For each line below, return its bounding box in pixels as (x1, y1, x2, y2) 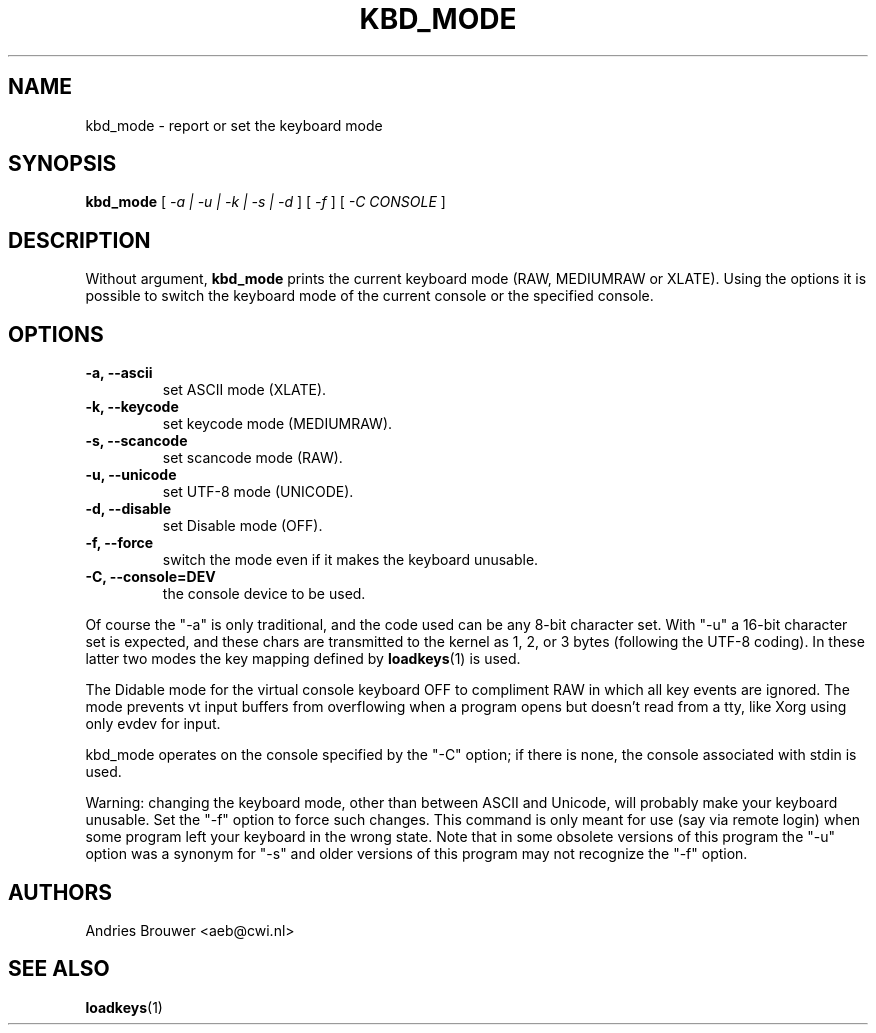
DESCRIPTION (8, 227, 151, 253)
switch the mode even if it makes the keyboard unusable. (162, 551, 539, 569)
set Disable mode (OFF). (162, 517, 323, 535)
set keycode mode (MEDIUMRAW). (162, 415, 393, 433)
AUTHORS (8, 879, 113, 905)
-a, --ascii (85, 364, 153, 382)
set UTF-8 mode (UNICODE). (162, 483, 354, 501)
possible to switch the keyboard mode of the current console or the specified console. (85, 287, 654, 305)
